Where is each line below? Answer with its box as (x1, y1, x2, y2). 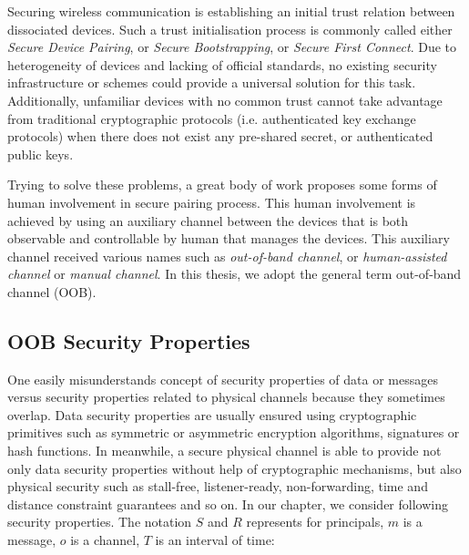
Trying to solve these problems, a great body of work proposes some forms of (7, 175, 437, 194)
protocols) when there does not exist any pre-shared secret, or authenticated (7, 127, 433, 146)
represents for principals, (246, 512, 384, 531)
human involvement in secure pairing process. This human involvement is (7, 192, 416, 211)
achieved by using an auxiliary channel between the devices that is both (7, 211, 409, 230)
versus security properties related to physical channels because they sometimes (7, 387, 445, 406)
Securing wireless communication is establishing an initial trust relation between (7, 2, 455, 20)
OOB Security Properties (7, 326, 250, 355)
